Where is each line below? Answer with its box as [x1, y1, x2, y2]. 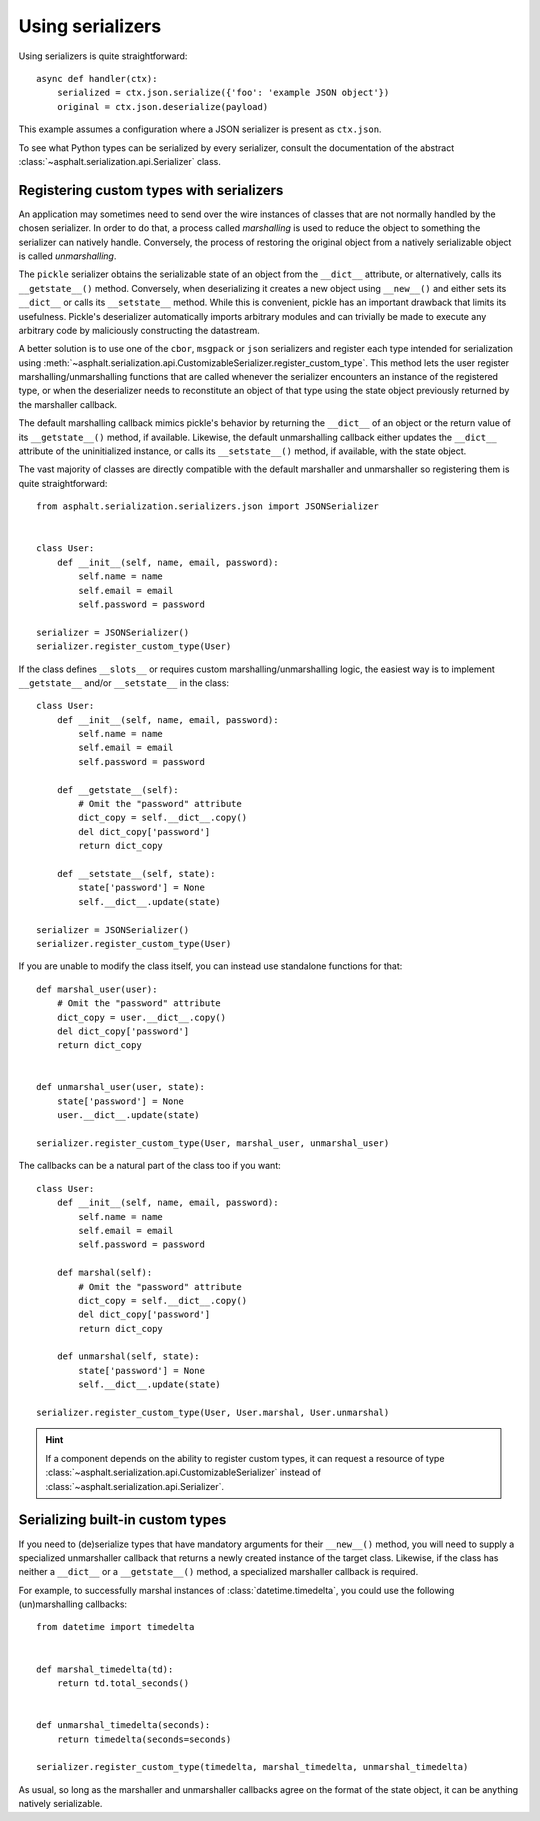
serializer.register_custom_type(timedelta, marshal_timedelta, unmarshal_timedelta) [36, 1761, 469, 1773]
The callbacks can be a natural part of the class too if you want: [18, 1160, 282, 1172]
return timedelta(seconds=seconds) [56, 1733, 232, 1745]
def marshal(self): [56, 1267, 153, 1279]
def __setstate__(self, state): [56, 868, 216, 879]
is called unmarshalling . [18, 250, 117, 262]
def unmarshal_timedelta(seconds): [36, 1720, 211, 1731]
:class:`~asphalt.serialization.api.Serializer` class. [18, 155, 222, 167]
